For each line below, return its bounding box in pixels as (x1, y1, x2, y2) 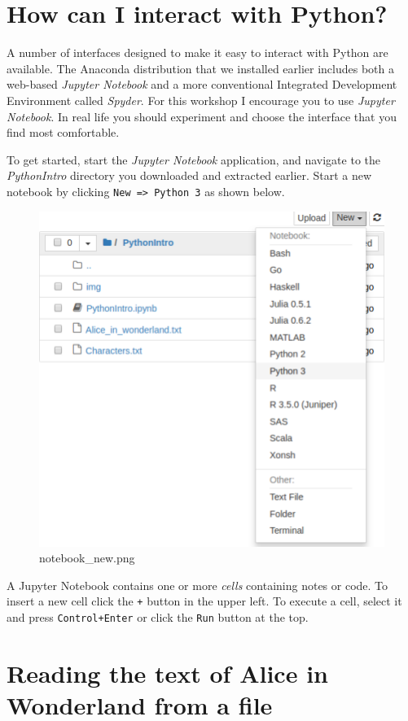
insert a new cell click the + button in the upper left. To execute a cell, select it (7, 592, 402, 610)
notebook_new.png (39, 549, 135, 566)
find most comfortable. (7, 124, 120, 141)
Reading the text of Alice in (7, 656, 328, 689)
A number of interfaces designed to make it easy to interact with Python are (7, 44, 388, 61)
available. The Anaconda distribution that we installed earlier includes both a (7, 59, 394, 76)
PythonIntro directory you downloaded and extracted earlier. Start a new (7, 167, 372, 184)
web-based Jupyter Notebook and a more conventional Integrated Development (7, 76, 397, 93)
